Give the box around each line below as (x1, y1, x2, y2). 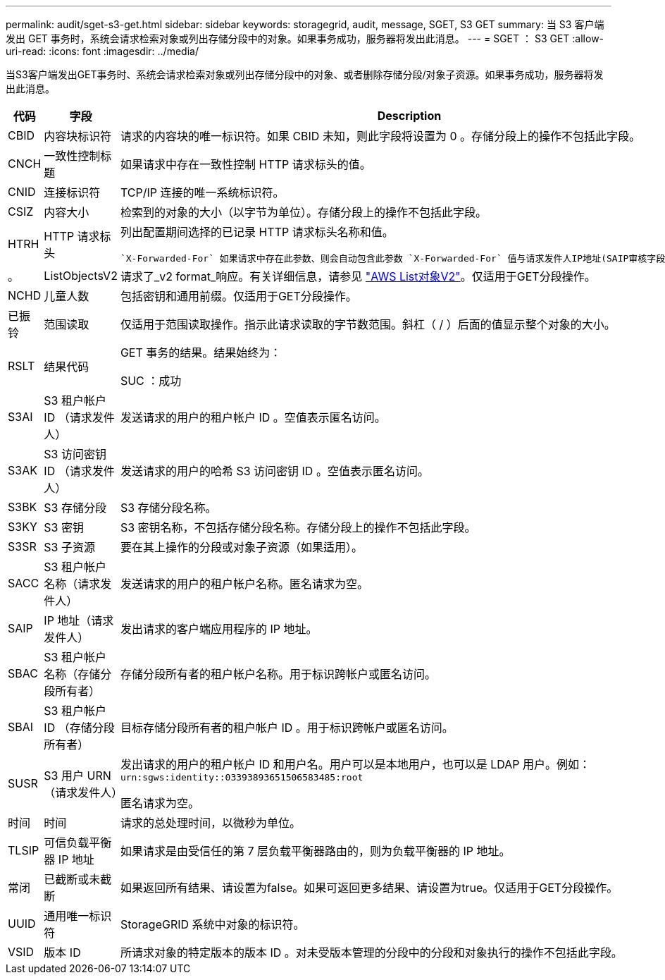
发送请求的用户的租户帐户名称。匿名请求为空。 (120, 577, 368, 591)
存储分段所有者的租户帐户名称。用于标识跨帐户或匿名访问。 (120, 667, 436, 681)
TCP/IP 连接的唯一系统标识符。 (120, 185, 285, 200)
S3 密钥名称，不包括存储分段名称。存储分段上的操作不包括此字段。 (120, 520, 476, 534)
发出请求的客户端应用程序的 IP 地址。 (120, 622, 318, 636)
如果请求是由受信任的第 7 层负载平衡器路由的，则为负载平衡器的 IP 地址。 (120, 844, 511, 858)
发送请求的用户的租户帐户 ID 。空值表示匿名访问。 (120, 410, 386, 424)
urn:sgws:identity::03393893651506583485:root (120, 772, 363, 783)
